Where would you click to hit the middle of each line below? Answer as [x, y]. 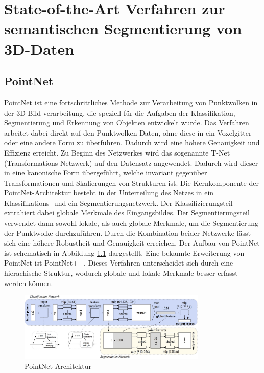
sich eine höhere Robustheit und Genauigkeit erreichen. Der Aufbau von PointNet [132, 243]
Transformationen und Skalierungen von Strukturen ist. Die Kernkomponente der [131, 182]
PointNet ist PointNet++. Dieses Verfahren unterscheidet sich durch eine [119, 263]
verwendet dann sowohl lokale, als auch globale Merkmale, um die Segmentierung [131, 223]
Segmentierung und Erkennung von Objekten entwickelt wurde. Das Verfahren [127, 123]
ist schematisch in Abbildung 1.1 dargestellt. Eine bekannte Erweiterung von [124, 253]
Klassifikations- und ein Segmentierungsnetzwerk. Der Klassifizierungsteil [118, 202]
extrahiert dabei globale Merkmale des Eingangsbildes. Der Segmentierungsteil [127, 213]
